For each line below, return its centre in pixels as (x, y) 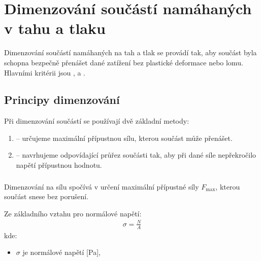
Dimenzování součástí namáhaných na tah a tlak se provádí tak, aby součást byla (130, 52)
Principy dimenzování (62, 100)
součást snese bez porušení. (46, 196)
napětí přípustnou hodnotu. (59, 165)
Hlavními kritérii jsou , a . (45, 72)
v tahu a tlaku (55, 28)
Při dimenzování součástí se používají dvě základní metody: (97, 121)
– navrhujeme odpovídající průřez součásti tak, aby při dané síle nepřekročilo (136, 155)
